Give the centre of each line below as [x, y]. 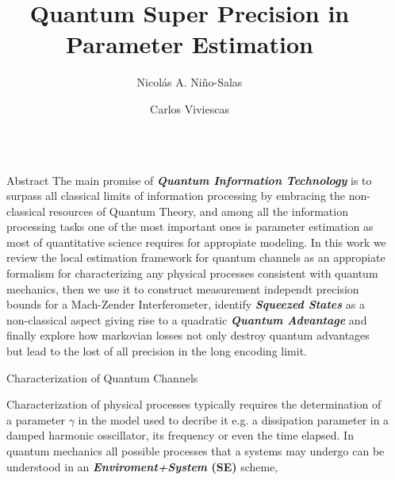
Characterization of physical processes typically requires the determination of [194, 404]
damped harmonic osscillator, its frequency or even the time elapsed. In [180, 435]
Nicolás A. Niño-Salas [190, 82]
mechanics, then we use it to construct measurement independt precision [183, 288]
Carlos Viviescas [190, 108]
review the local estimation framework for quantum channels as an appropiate [196, 257]
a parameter [36, 419]
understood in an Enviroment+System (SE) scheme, [142, 466]
